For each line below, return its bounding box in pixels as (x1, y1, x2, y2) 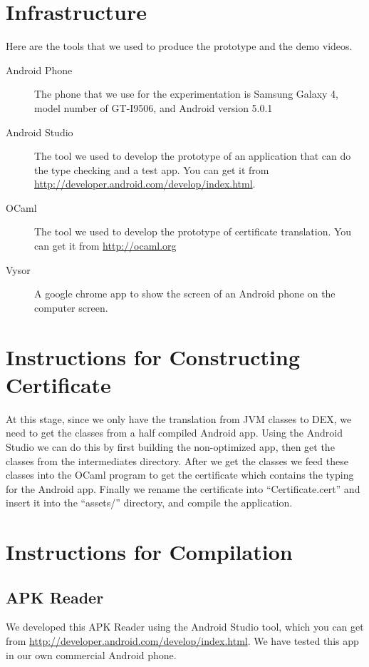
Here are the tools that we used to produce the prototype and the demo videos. (6, 39, 353, 54)
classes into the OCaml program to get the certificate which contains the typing (6, 467, 354, 482)
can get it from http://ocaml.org (34, 238, 177, 253)
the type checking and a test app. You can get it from (34, 162, 269, 177)
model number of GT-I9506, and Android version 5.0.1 (34, 100, 273, 115)
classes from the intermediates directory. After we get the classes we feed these (6, 453, 348, 468)
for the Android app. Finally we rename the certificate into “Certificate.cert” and (6, 481, 360, 496)
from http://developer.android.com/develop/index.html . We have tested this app (6, 633, 359, 648)
